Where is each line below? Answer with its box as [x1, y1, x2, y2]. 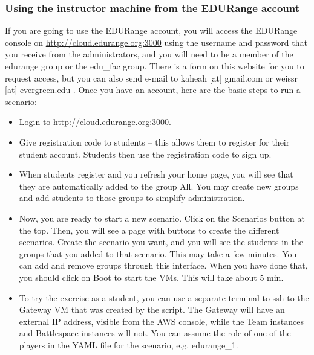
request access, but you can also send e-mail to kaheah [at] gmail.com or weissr [5, 71, 298, 84]
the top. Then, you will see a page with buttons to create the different [19, 223, 280, 236]
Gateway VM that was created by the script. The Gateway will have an [19, 303, 285, 316]
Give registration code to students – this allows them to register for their [19, 135, 290, 148]
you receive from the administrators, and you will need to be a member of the [5, 48, 293, 60]
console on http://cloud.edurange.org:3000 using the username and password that [5, 36, 307, 48]
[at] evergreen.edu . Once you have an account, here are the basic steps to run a [5, 83, 301, 96]
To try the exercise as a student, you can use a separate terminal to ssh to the [19, 291, 309, 304]
